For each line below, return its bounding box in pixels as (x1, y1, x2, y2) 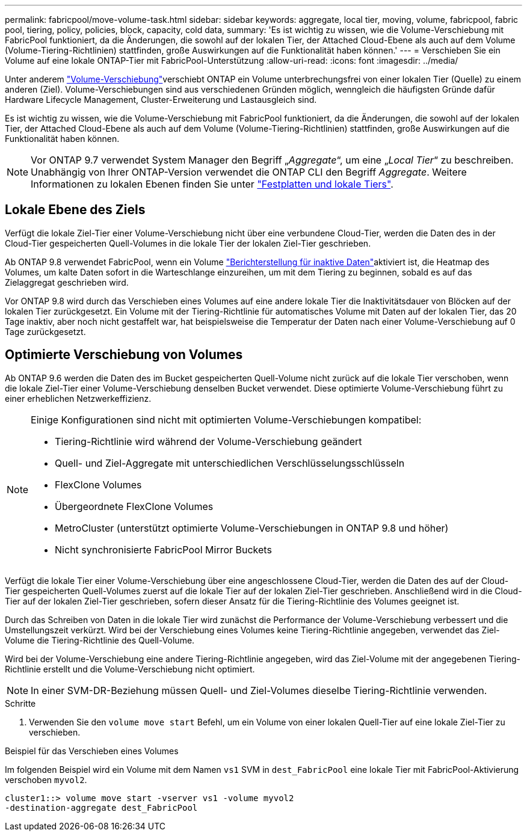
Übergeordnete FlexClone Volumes (55, 500, 214, 512)
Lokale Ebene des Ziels (5, 202, 146, 218)
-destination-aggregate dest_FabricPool (5, 802, 198, 813)
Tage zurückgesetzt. (5, 326, 86, 337)
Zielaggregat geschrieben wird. (5, 277, 129, 287)
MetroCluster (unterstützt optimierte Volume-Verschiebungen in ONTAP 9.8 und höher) (55, 521, 449, 534)
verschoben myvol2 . (5, 774, 87, 785)
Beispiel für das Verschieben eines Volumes (5, 745, 179, 756)
